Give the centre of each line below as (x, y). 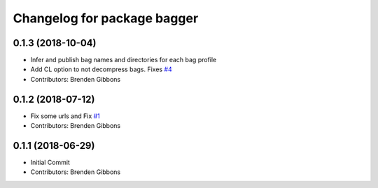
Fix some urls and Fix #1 (65, 116)
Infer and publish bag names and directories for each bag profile (124, 60)
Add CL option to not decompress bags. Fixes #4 (101, 69)
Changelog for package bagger (106, 18)
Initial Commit (50, 162)
